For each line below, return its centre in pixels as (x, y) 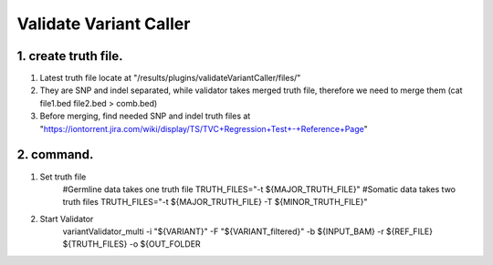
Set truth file (63, 177)
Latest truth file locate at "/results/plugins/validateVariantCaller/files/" (170, 78)
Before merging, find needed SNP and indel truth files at (145, 116)
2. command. (55, 155)
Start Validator (67, 219)
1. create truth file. (70, 56)
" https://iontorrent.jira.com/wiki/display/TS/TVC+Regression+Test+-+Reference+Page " (204, 128)
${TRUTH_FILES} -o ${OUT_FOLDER (131, 244)
